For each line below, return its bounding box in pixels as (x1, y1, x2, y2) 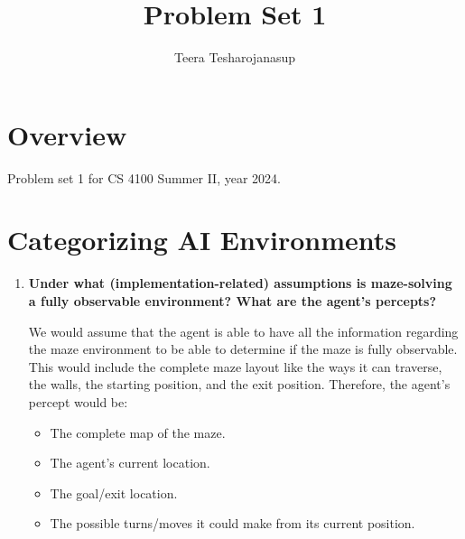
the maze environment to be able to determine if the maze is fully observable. (28, 339, 458, 358)
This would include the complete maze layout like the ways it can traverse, (28, 357, 442, 376)
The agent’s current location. (50, 453, 210, 472)
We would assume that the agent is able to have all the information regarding (28, 321, 459, 340)
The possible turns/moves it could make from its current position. (50, 514, 415, 533)
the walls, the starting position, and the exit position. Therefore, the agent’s (28, 375, 451, 394)
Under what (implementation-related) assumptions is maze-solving (28, 274, 452, 293)
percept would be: (28, 392, 128, 411)
